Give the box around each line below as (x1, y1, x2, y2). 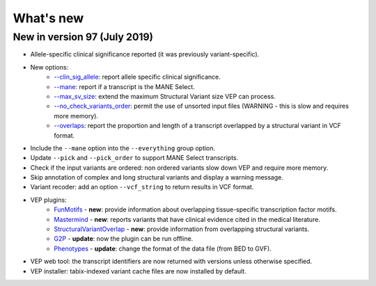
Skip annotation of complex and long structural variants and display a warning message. (30, 173, 283, 182)
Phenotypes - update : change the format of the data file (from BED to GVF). (54, 244, 272, 253)
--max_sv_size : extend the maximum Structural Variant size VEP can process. (54, 92, 276, 100)
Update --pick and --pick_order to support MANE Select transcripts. (30, 154, 239, 162)
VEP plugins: (30, 196, 67, 204)
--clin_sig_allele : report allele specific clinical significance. (54, 73, 221, 81)
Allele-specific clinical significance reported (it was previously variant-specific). (30, 50, 260, 58)
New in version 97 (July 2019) (13, 31, 153, 43)
